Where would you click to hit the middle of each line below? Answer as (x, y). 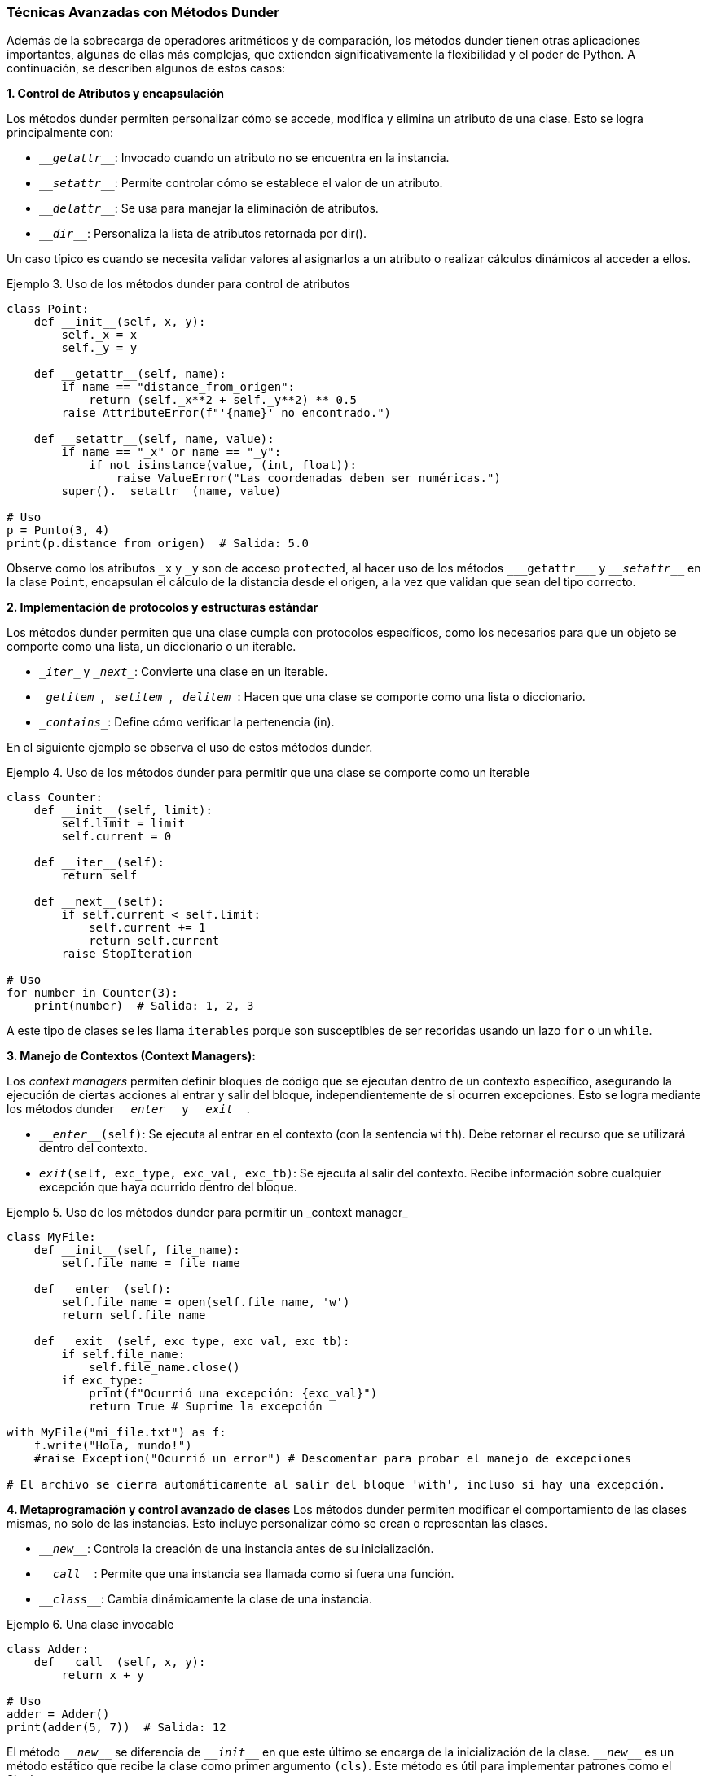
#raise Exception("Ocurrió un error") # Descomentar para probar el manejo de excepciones (333, 1459)
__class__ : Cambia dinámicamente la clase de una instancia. (206, 1599)
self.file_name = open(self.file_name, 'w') (206, 1302)
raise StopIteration (127, 954)
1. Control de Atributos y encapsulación (115, 94)
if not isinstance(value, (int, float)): (223, 465)
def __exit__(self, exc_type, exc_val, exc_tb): (192, 1342)
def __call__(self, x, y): (120, 1662)
